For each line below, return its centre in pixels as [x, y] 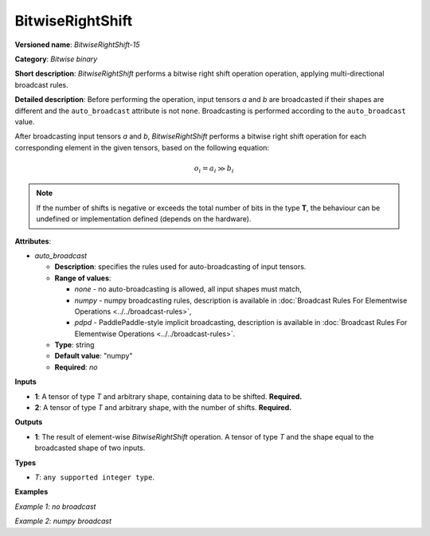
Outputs [29, 422]
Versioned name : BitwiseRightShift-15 [77, 45]
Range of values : [83, 278]
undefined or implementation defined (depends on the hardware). [144, 219]
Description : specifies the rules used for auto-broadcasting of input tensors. [180, 267]
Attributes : [33, 241]
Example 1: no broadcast [55, 507]
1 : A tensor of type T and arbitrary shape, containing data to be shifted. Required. [168, 396]
